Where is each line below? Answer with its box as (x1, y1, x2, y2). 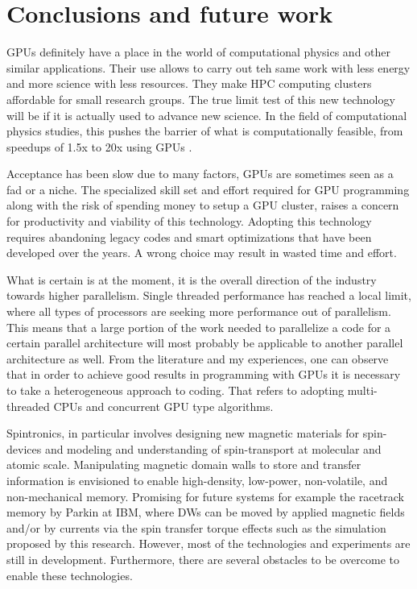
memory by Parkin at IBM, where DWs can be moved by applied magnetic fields (6, 504, 405, 521)
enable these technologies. (6, 566, 133, 583)
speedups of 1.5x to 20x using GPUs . (6, 138, 192, 155)
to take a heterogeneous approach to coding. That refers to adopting (6, 382, 345, 398)
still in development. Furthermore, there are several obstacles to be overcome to (6, 550, 399, 567)
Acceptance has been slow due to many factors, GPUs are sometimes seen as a (6, 165, 394, 182)
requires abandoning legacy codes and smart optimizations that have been (6, 228, 372, 245)
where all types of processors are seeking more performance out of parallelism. (6, 303, 391, 320)
